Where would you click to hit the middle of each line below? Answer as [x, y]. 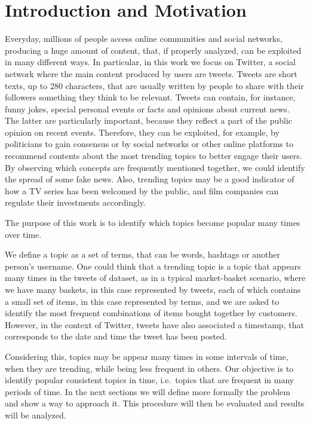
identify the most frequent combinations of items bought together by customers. [151, 313]
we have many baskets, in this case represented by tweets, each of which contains [153, 289]
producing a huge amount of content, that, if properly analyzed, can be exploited [153, 50]
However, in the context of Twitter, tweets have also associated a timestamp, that [154, 324]
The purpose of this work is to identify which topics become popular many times [153, 223]
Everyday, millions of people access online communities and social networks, [144, 39]
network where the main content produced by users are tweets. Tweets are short [151, 73]
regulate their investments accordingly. [75, 202]
